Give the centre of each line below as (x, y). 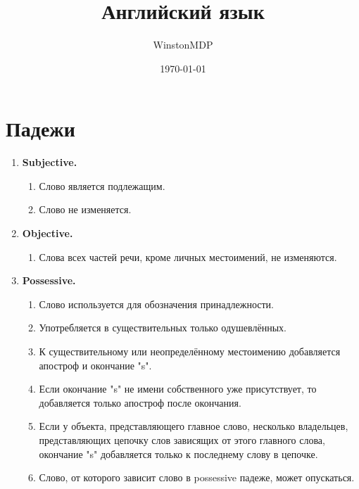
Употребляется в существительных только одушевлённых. (163, 328)
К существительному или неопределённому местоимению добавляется (190, 351)
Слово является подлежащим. (102, 185)
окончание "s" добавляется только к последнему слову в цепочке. (178, 453)
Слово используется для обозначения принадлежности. (156, 304)
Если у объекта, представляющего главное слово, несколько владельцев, (194, 426)
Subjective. (50, 162)
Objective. (48, 233)
